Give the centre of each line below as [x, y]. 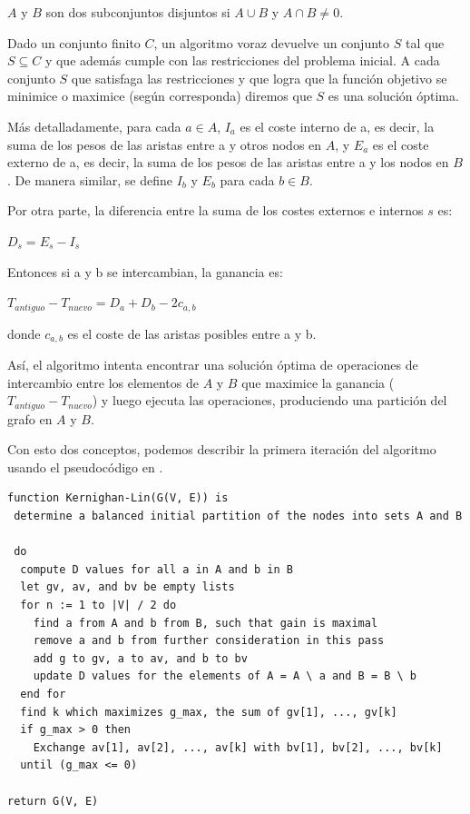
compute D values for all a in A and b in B [157, 569]
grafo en [30, 418]
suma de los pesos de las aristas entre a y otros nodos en [165, 144]
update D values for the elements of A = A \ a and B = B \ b [225, 676]
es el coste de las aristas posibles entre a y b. [192, 333]
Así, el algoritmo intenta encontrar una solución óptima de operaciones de [213, 365]
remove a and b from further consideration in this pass [209, 641]
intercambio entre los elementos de [103, 382]
